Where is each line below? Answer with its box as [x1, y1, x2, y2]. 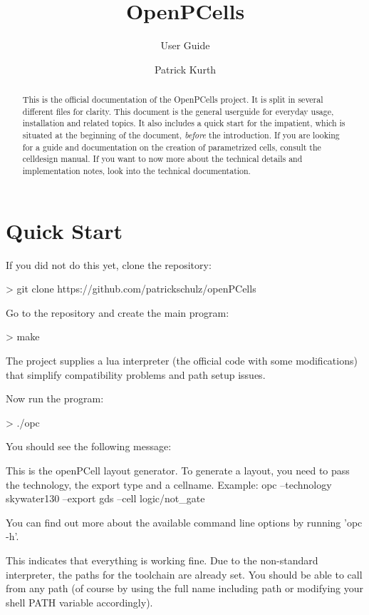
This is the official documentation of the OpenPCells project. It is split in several [22, 93, 323, 106]
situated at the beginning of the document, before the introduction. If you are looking [22, 129, 340, 141]
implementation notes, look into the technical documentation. [22, 165, 251, 177]
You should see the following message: [6, 439, 172, 454]
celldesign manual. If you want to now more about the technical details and [22, 153, 303, 165]
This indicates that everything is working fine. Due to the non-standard [6, 552, 318, 567]
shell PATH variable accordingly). [6, 594, 153, 609]
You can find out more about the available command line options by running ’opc [6, 514, 363, 529]
